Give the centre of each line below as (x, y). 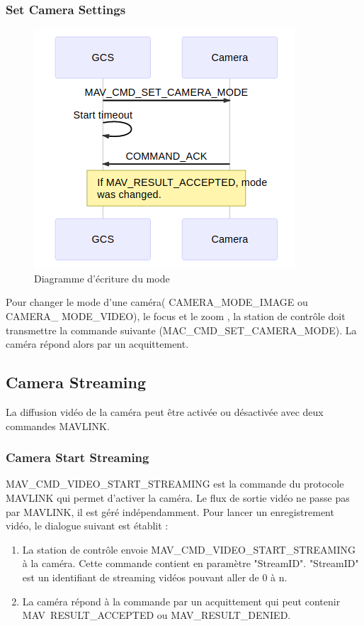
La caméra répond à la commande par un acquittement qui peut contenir (181, 601)
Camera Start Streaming (78, 457)
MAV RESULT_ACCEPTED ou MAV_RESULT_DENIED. (157, 615)
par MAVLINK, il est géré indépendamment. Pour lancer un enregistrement (170, 511)
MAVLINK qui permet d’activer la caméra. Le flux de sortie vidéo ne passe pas (178, 497)
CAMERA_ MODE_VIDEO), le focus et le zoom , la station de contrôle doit (176, 316)
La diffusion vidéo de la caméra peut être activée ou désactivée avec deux (165, 411)
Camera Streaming (76, 382)
